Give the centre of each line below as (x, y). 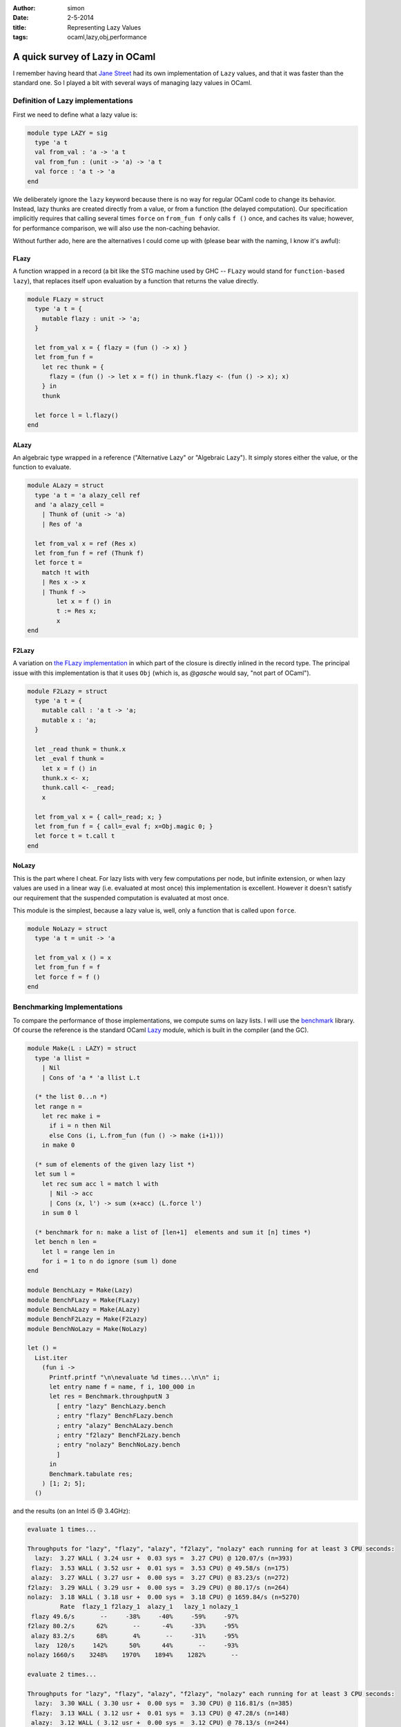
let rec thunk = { (73, 367)
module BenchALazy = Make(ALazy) (84, 1309)
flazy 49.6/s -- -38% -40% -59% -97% (135, 1616)
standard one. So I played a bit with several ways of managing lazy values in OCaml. (132, 83)
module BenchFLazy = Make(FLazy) (84, 1300)
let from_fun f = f (68, 967)
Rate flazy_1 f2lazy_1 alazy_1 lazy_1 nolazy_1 (149, 1607)
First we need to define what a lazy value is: (75, 115)
